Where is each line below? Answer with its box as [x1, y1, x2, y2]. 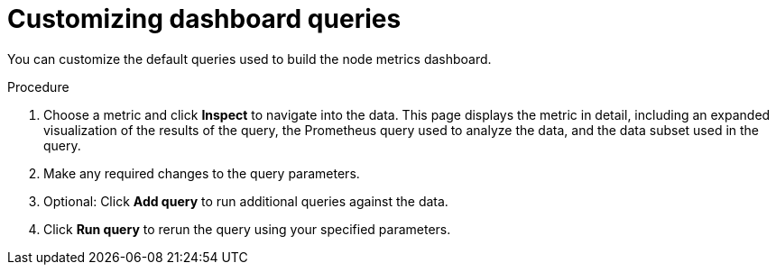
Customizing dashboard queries [7, 4, 402, 34]
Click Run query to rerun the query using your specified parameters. [43, 221, 451, 237]
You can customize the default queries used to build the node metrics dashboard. [7, 50, 492, 67]
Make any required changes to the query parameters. [43, 165, 360, 181]
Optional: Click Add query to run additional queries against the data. [43, 193, 448, 209]
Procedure [7, 78, 69, 95]
